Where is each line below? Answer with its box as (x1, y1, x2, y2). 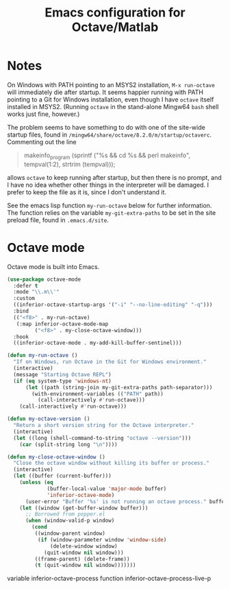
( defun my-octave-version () (7, 415, 90, 423)
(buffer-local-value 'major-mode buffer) (47, 485, 167, 492)
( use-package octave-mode (7, 276, 81, 283)
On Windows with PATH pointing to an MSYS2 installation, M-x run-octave (7, 80, 216, 89)
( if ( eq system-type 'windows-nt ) (13, 378, 112, 384)
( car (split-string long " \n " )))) (19, 441, 118, 448)
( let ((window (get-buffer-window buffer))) (19, 505, 149, 511)
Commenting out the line (7, 137, 77, 146)
